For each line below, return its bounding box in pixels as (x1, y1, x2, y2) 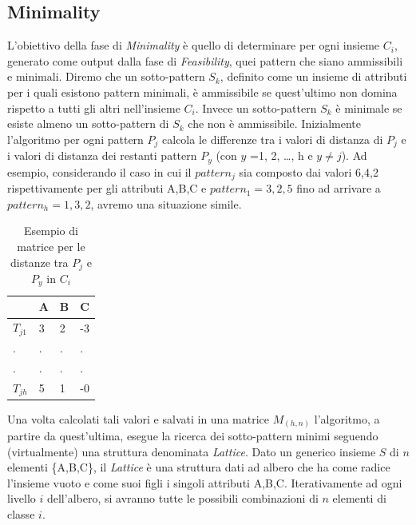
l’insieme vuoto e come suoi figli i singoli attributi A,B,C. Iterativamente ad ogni (7, 474, 402, 491)
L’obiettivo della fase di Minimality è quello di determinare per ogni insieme (7, 37, 380, 54)
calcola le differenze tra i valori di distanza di (162, 130, 383, 147)
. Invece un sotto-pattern (195, 99, 317, 116)
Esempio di (24, 222, 78, 239)
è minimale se (335, 99, 402, 116)
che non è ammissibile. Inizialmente (188, 115, 362, 132)
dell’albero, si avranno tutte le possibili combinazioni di (46, 490, 319, 507)
